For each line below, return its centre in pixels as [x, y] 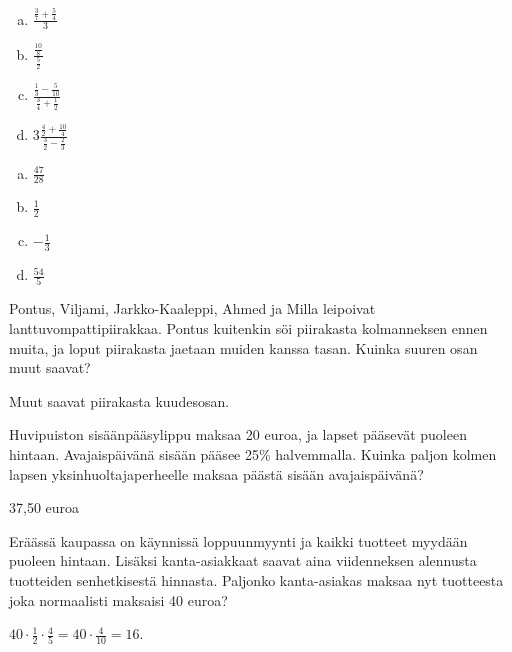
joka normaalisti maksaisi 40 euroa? [118, 599]
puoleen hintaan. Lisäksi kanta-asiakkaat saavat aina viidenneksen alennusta [243, 560]
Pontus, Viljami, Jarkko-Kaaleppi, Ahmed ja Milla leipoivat [192, 308]
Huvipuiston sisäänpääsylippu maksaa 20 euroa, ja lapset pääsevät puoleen [238, 434]
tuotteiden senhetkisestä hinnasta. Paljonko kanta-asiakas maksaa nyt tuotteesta [256, 579]
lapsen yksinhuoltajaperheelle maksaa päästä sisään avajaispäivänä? [216, 473]
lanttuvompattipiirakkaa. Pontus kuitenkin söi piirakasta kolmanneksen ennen [248, 328]
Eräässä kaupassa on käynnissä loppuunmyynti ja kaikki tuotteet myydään [238, 540]
